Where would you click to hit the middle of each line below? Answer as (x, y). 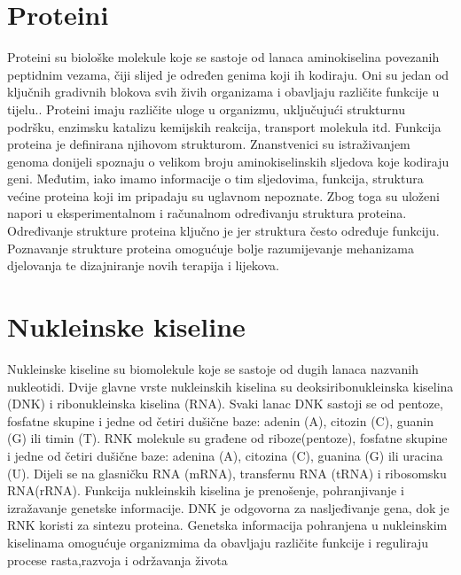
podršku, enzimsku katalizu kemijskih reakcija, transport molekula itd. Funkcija (224, 126)
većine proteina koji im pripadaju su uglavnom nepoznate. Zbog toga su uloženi (223, 195)
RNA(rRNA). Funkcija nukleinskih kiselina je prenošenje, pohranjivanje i (206, 490)
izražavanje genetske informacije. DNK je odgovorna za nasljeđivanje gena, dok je (228, 507)
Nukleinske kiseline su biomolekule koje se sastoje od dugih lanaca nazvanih (213, 368)
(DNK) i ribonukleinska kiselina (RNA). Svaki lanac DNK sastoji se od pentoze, (225, 404)
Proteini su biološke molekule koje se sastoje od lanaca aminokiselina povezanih (223, 57)
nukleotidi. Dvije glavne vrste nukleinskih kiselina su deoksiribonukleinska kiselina (230, 386)
